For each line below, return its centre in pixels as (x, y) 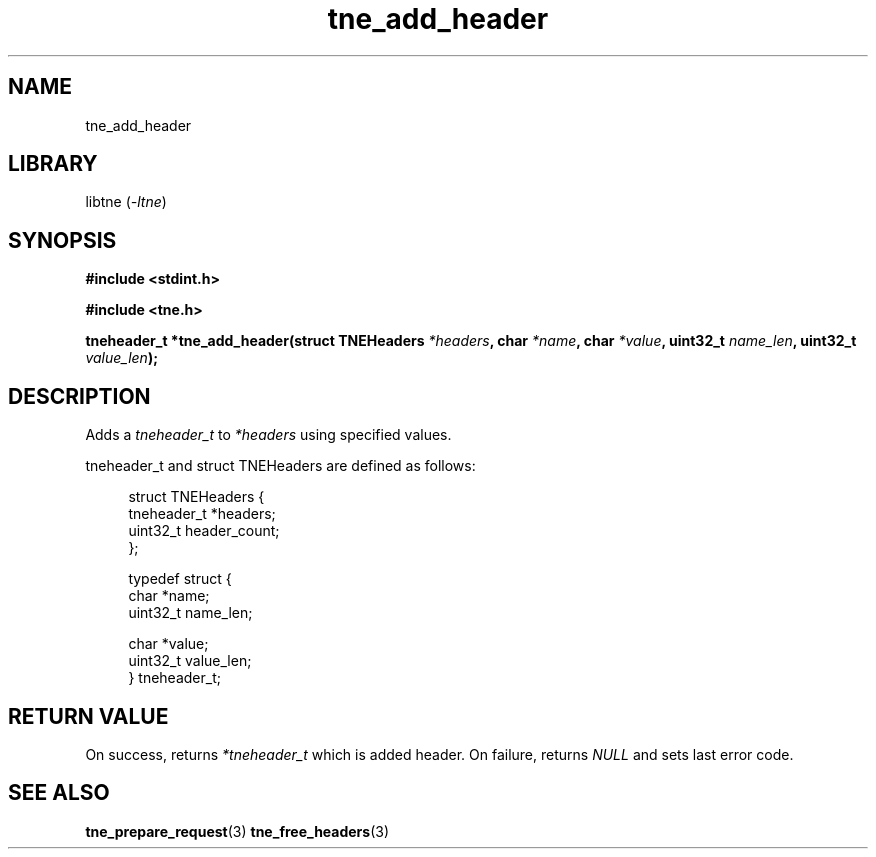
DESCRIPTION (79, 396)
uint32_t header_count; (204, 531)
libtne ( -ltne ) (126, 202)
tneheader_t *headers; (202, 514)
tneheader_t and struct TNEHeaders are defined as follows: (280, 466)
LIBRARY (53, 164)
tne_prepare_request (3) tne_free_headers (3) (237, 831)
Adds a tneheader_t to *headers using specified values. (268, 435)
